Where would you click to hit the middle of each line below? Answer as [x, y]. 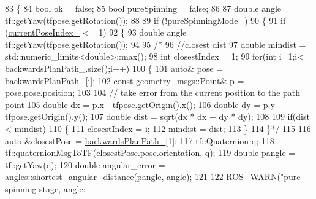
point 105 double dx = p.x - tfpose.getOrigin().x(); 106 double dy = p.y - [143, 104]
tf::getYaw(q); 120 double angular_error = [85, 164]
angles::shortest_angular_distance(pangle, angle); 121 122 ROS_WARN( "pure [153, 177]
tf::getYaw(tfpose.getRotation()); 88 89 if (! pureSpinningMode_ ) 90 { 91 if [145, 20]
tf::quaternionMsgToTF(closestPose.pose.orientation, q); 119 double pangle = [150, 153]
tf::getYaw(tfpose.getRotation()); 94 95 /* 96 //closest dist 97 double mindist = [156, 44]
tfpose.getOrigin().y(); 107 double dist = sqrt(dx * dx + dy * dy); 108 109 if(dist [157, 116]
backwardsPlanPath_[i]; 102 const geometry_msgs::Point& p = [125, 80]
